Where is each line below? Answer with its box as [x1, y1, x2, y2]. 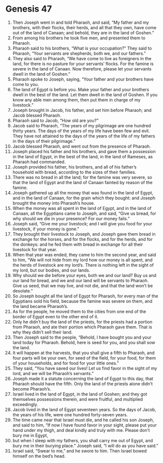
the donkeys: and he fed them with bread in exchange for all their [12, 241, 143, 247]
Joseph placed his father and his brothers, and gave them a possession [12, 148, 156, 154]
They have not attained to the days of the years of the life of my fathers [12, 133, 155, 139]
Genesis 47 [5, 3, 52, 15]
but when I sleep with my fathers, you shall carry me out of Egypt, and [12, 437, 153, 443]
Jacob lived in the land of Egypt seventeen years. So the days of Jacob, [12, 407, 157, 412]
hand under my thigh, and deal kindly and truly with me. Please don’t [12, 427, 150, 433]
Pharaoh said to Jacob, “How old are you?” [12, 118, 99, 123]
